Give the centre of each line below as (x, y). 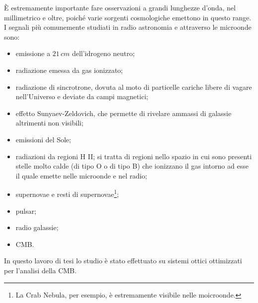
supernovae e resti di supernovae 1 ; (67, 193)
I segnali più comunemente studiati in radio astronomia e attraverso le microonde (128, 27)
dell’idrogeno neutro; (103, 53)
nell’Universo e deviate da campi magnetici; (82, 96)
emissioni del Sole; (43, 139)
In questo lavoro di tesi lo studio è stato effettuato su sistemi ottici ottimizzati (123, 261)
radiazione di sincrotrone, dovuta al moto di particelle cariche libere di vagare (134, 87)
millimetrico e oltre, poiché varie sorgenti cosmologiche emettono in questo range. (128, 17)
